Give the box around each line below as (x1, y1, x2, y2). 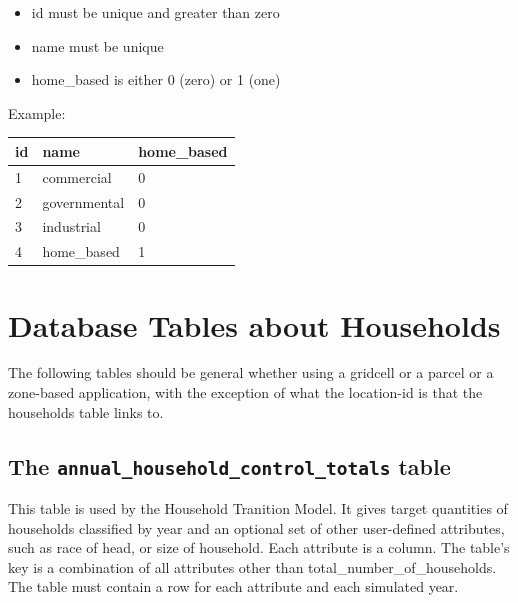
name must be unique (31, 35, 164, 56)
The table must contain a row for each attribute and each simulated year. (8, 576, 459, 597)
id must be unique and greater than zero (31, 2, 280, 22)
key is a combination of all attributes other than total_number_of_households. (8, 556, 497, 577)
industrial (42, 216, 101, 237)
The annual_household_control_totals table (8, 450, 451, 481)
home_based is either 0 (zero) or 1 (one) (31, 69, 281, 90)
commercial (42, 166, 112, 187)
